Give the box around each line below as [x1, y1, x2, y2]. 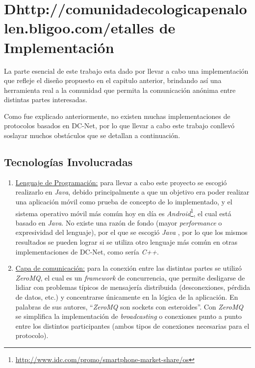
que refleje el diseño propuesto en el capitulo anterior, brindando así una [4, 75, 222, 85]
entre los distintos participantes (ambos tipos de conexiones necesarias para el [15, 320, 250, 331]
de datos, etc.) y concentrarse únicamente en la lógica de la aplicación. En [15, 292, 238, 302]
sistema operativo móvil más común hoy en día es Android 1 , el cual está [15, 206, 231, 218]
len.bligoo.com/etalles [4, 18, 154, 38]
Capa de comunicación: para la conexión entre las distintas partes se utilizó [15, 263, 242, 273]
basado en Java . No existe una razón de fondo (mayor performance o [15, 217, 222, 227]
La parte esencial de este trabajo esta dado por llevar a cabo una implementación [4, 65, 249, 76]
